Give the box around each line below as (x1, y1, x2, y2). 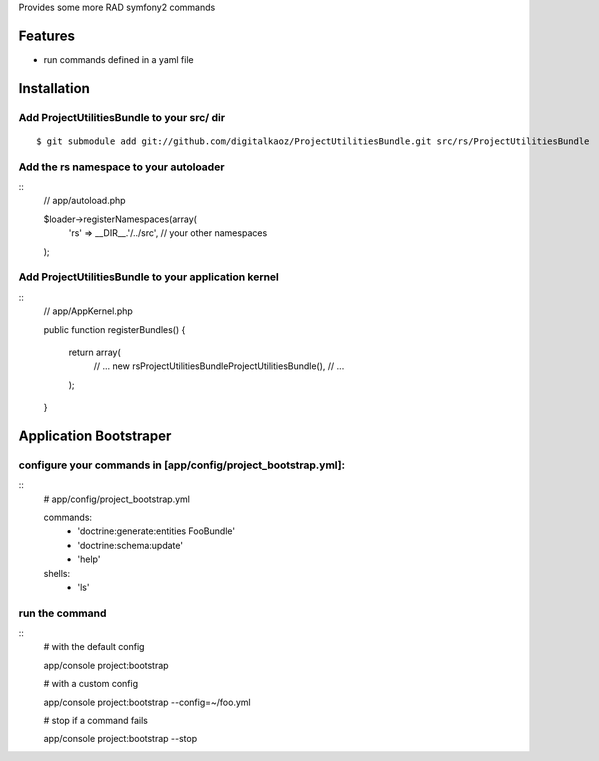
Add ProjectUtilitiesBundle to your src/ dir (18, 110, 225, 124)
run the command (18, 606, 107, 620)
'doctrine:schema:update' (77, 539, 184, 551)
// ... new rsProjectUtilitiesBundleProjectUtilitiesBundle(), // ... (93, 360, 345, 372)
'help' (77, 553, 101, 565)
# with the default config (43, 641, 145, 653)
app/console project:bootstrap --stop (43, 733, 198, 745)
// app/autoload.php (43, 195, 126, 207)
